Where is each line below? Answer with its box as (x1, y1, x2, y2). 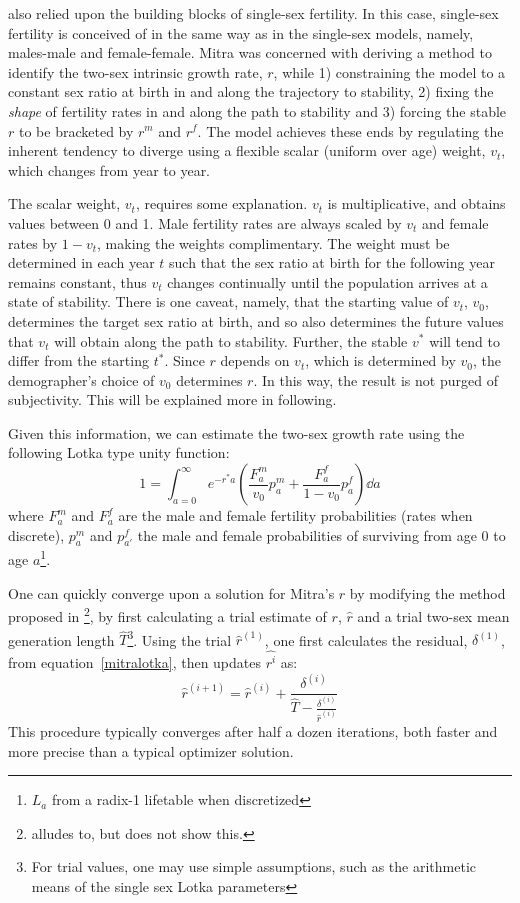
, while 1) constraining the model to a (273, 61, 506, 82)
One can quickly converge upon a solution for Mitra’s (8, 582, 335, 603)
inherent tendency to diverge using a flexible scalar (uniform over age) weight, (8, 140, 486, 161)
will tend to (429, 330, 500, 351)
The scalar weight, (8, 193, 121, 214)
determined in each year (8, 252, 155, 273)
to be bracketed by (18, 120, 134, 141)
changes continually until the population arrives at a (167, 271, 488, 292)
